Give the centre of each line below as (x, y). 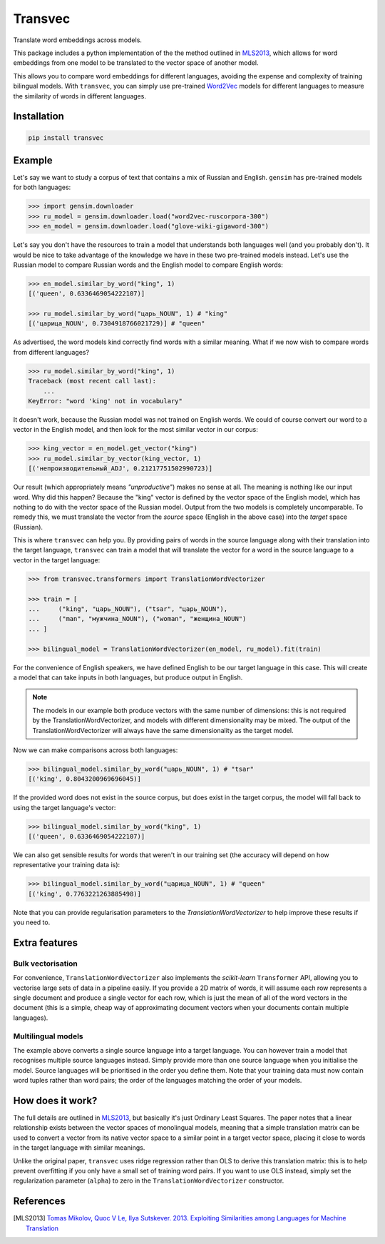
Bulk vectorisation (46, 964)
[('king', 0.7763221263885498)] (85, 894)
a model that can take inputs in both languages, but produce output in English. (128, 677)
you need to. (32, 922)
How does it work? (55, 1101)
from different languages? (51, 352)
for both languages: (42, 187)
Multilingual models (48, 1036)
